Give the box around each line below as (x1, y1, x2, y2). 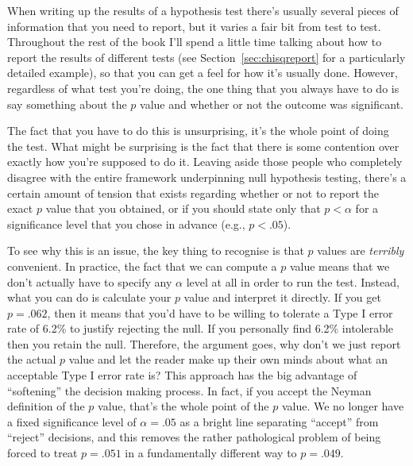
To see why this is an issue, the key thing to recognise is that (7, 242, 304, 259)
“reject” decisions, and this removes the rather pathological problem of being (7, 429, 381, 445)
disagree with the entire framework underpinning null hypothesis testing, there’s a (7, 168, 407, 185)
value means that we (289, 257, 390, 274)
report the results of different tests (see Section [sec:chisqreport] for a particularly (7, 48, 406, 65)
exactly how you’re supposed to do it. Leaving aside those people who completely (7, 153, 403, 170)
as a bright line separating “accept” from (179, 413, 379, 429)
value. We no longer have (281, 398, 404, 414)
